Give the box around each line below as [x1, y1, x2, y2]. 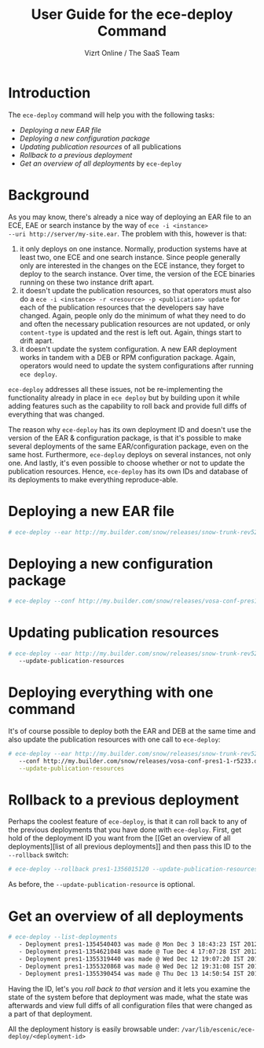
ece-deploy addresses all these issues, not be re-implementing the [8, 384, 223, 394]
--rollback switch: [8, 850, 69, 859]
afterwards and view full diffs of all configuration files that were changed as [8, 1000, 253, 1010]
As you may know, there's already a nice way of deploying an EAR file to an [8, 212, 251, 222]
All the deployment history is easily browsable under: [8, 1024, 180, 1034]
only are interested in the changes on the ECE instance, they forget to [19, 261, 245, 270]
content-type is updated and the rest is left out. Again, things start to [19, 328, 242, 337]
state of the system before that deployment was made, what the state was [8, 992, 249, 1002]
